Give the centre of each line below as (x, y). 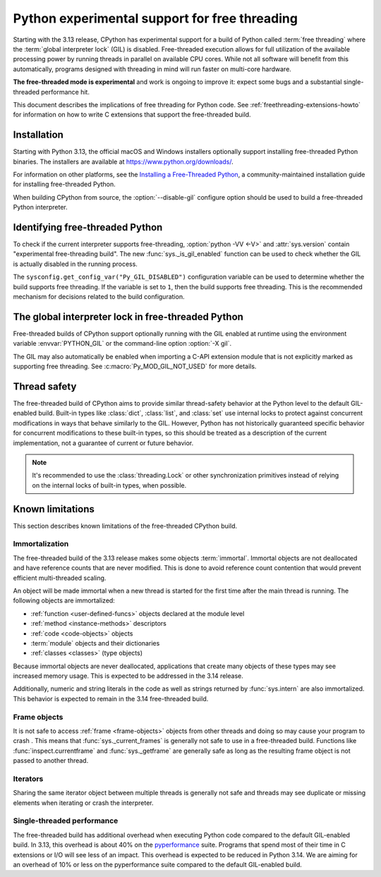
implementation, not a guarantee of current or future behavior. (103, 443)
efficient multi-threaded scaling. (60, 578)
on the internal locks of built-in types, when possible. (109, 485)
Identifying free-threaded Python (88, 227)
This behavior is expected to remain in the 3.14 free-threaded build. (111, 698)
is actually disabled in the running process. (75, 264)
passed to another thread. (51, 761)
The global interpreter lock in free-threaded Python (128, 316)
